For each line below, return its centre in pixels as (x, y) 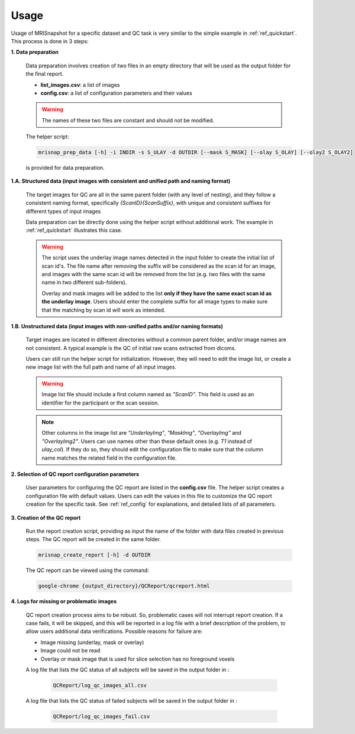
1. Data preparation (35, 52)
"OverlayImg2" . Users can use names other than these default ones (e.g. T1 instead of (147, 441)
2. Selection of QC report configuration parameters (75, 474)
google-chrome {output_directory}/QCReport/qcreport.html (124, 586)
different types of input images (63, 211)
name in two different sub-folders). (84, 282)
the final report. (45, 74)
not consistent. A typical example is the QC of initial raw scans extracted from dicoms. (131, 348)
